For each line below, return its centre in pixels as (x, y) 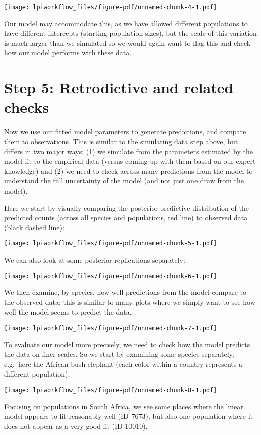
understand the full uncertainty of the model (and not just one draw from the (124, 181)
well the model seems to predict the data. (68, 312)
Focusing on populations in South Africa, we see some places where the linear (124, 406)
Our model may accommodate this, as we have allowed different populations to (126, 23)
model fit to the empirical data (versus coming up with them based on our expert (130, 161)
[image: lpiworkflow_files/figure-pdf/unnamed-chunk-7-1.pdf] (111, 328)
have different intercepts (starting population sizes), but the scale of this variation (130, 33)
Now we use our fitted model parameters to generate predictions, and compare (125, 131)
